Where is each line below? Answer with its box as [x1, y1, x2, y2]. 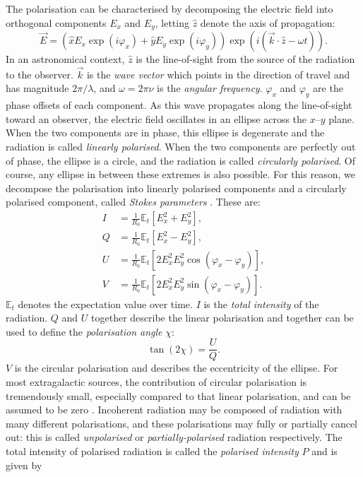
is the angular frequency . [157, 81, 263, 95]
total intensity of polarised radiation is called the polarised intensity [6, 444, 299, 458]
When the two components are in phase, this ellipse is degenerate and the [6, 125, 325, 140]
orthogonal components [6, 15, 107, 30]
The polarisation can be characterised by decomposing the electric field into [6, 1, 333, 16]
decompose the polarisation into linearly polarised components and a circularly [6, 180, 347, 195]
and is [311, 444, 338, 458]
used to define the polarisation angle [6, 324, 162, 338]
